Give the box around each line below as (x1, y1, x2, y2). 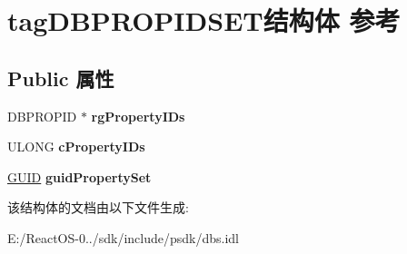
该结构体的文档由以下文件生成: (7, 198, 189, 217)
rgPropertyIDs (91, 106, 185, 125)
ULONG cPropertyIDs (7, 137, 145, 156)
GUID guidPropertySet (7, 167, 152, 186)
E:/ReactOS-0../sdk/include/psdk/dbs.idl (7, 228, 240, 247)
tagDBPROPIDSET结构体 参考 (7, 2, 401, 39)
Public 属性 (7, 63, 114, 92)
